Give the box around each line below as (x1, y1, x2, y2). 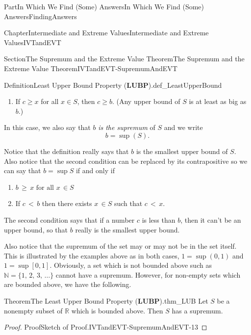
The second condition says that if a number (4, 214, 135, 225)
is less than (142, 214, 176, 225)
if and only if (75, 165, 115, 176)
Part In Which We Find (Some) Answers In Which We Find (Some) (4, 1, 204, 11)
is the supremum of (98, 122, 155, 132)
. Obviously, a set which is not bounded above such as (50, 260, 212, 270)
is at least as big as (189, 96, 247, 106)
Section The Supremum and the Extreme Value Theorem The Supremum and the (4, 53, 245, 64)
